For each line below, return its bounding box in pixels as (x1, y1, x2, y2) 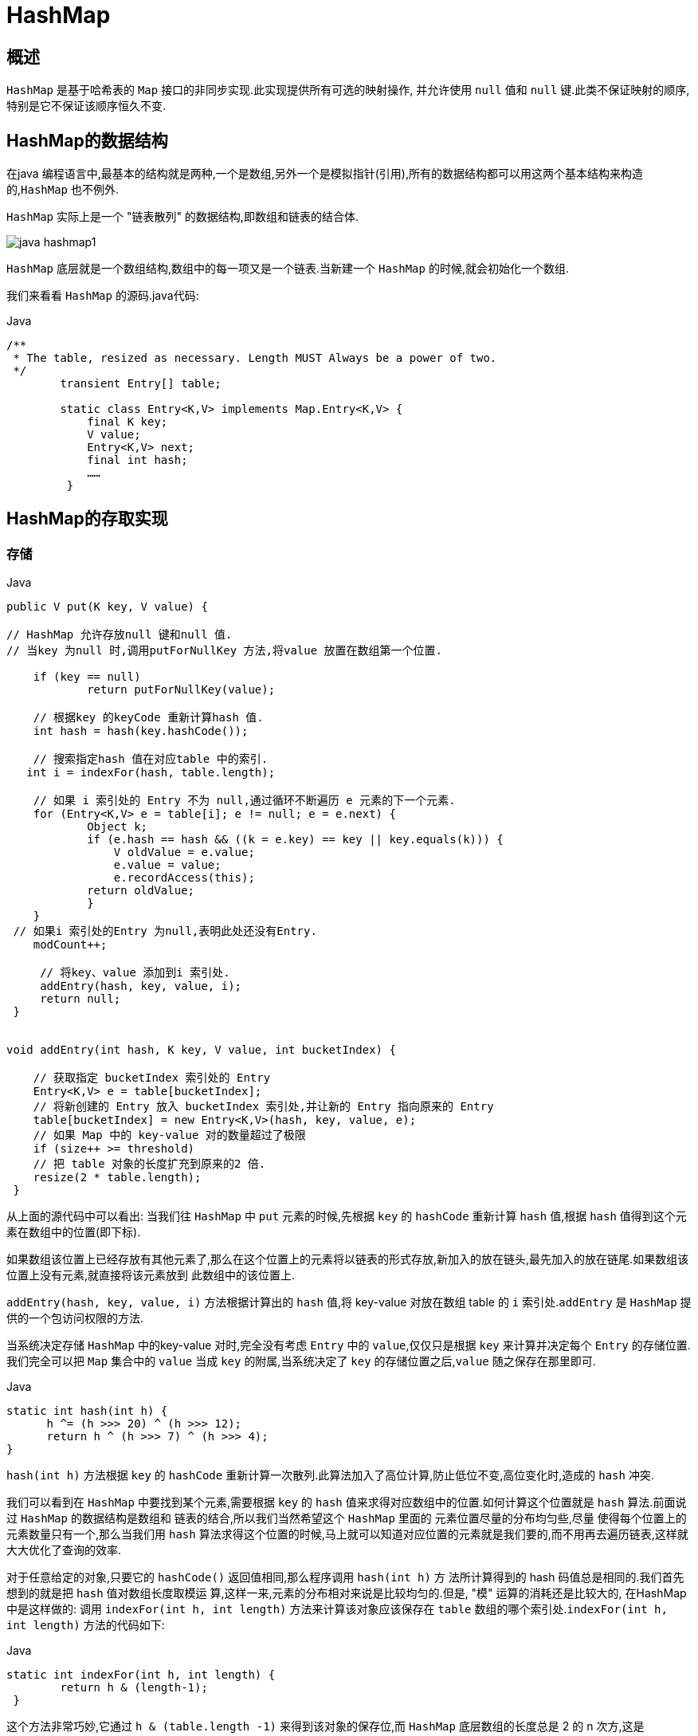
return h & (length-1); (60, 1681, 208, 1695)
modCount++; (33, 938, 108, 952)
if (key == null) (33, 670, 141, 684)
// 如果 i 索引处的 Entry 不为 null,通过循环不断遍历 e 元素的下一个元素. (33, 794, 456, 807)
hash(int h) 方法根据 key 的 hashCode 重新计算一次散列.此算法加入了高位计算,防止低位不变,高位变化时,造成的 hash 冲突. (6, 1468, 654, 1483)
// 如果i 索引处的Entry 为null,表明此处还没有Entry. (13, 925, 317, 938)
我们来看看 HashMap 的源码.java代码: (6, 289, 199, 303)
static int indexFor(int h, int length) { (6, 1668, 276, 1682)
